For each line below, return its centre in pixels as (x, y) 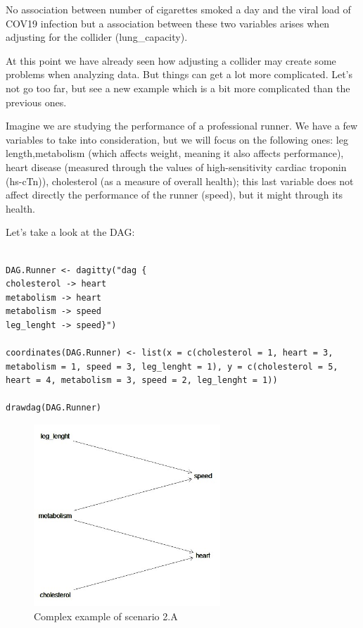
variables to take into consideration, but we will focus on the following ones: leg (177, 139)
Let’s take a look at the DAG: (70, 232)
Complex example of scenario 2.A (106, 616)
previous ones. (36, 102)
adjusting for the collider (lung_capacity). (97, 37)
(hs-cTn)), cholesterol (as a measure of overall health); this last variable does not (180, 181)
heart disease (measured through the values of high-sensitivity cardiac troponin (176, 167)
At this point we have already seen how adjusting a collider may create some (171, 60)
